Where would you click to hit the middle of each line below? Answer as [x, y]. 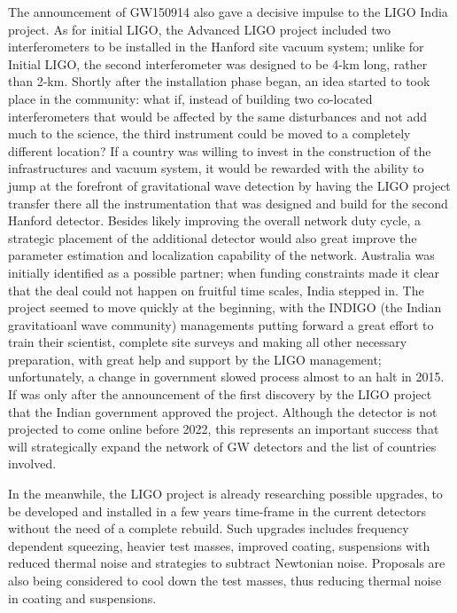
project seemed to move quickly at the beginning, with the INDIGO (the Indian [225, 307]
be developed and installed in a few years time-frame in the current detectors [217, 511]
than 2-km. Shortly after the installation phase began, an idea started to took [219, 81]
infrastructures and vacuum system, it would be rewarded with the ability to [216, 168]
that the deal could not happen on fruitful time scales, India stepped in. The [216, 290]
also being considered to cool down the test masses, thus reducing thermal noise [225, 580]
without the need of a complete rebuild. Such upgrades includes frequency [209, 528]
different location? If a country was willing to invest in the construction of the [220, 150]
